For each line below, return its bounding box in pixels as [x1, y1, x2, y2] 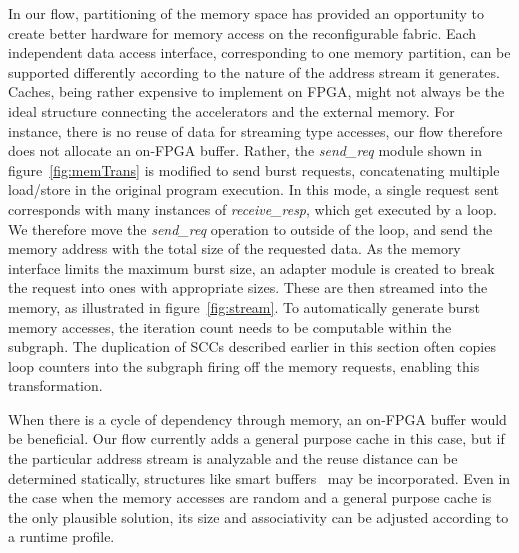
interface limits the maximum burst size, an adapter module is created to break [8, 257, 495, 278]
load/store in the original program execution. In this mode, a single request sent [8, 179, 499, 200]
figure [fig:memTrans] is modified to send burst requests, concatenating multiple [8, 159, 500, 180]
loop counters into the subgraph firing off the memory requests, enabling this [8, 355, 480, 376]
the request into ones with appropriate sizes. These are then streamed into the [8, 277, 488, 298]
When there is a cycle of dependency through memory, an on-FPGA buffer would [8, 408, 507, 429]
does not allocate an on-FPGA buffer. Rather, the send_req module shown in [8, 140, 482, 161]
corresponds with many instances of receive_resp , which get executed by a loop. [8, 198, 497, 219]
